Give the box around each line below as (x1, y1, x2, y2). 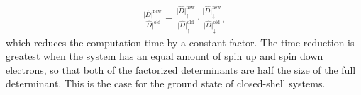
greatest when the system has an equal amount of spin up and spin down (6, 49, 323, 63)
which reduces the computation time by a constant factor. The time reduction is (6, 34, 355, 49)
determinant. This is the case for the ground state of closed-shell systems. (6, 76, 326, 91)
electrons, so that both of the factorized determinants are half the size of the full (6, 62, 356, 77)
